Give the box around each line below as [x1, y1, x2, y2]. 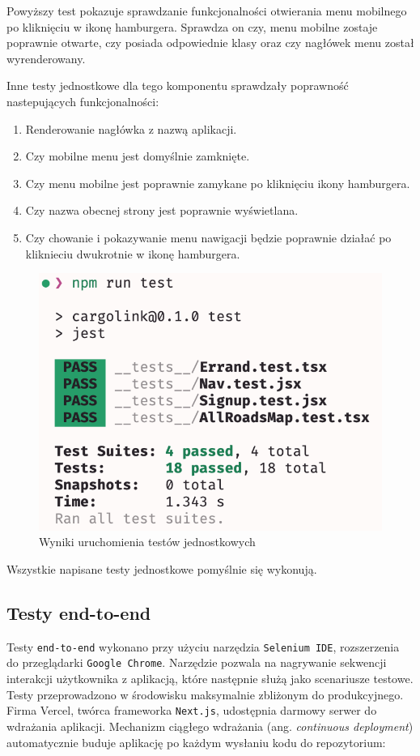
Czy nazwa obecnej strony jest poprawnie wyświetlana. [25, 202, 299, 219]
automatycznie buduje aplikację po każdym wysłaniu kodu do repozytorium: [6, 733, 386, 750]
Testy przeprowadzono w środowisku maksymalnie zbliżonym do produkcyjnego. [6, 686, 404, 703]
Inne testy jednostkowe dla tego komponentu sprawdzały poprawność [6, 77, 349, 94]
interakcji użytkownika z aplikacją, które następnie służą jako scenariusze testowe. [6, 670, 414, 687]
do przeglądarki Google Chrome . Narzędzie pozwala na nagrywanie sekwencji [6, 654, 387, 671]
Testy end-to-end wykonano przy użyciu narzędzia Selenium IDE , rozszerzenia [6, 638, 400, 655]
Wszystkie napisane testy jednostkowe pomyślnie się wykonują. [6, 561, 317, 577]
